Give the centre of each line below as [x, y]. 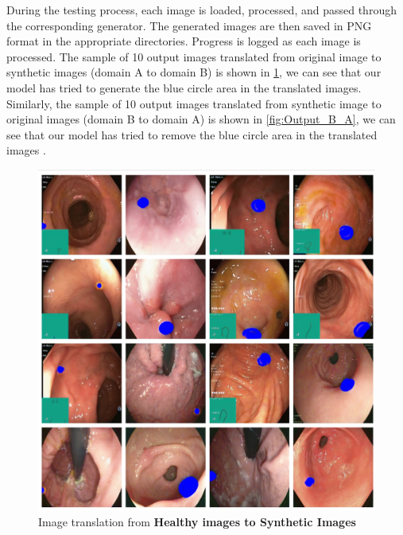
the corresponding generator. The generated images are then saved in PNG [189, 25]
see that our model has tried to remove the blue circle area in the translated [192, 134]
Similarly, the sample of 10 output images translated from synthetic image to [194, 103]
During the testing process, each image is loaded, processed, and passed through [201, 10]
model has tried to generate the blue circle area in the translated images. [184, 87]
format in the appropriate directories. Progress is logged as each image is [184, 41]
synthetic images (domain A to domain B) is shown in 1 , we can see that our [194, 72]
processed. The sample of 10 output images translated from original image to [194, 56]
